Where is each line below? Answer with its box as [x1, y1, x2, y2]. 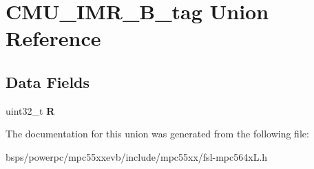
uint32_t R [6, 103, 55, 117]
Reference [6, 24, 101, 52]
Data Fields [6, 71, 90, 92]
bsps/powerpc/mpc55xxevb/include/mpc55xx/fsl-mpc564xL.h [6, 149, 268, 164]
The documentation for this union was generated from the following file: [6, 126, 309, 141]
